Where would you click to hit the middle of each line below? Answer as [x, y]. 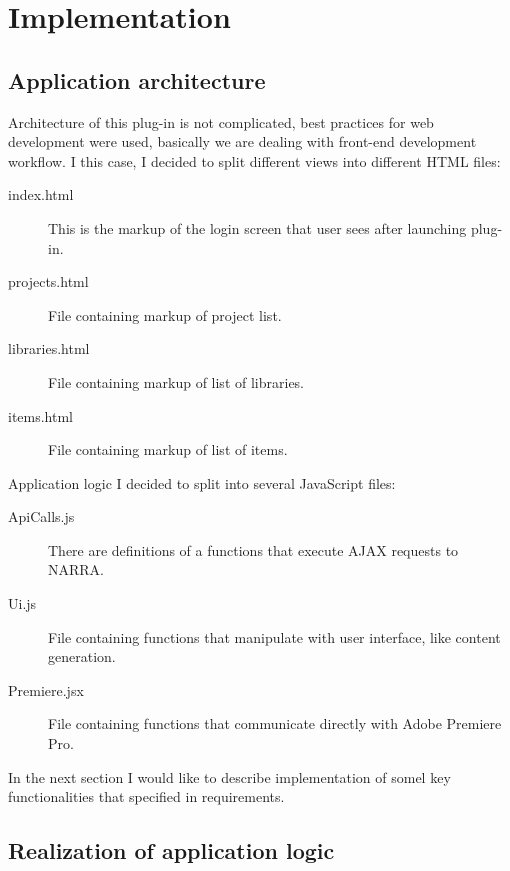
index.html [41, 194]
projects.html [48, 281]
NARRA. [76, 569]
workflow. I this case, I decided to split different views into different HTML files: [254, 160]
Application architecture [137, 79]
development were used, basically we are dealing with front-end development [242, 141]
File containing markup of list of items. [168, 449]
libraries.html [49, 348]
